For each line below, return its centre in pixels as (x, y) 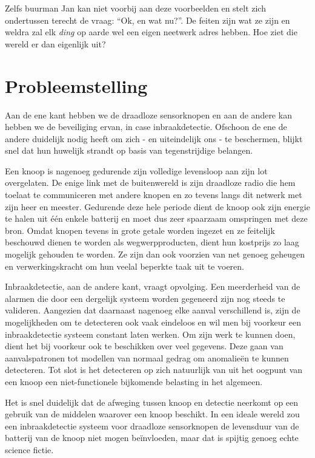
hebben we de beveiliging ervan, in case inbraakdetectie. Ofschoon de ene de (146, 127)
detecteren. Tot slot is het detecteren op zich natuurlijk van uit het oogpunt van (154, 370)
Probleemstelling (76, 85)
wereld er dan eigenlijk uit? (55, 43)
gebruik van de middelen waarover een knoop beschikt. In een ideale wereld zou (152, 414)
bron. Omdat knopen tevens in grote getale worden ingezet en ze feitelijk (140, 230)
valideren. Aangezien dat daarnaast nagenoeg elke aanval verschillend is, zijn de (153, 310)
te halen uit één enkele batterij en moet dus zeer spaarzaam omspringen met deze (156, 218)
